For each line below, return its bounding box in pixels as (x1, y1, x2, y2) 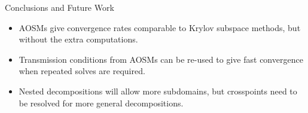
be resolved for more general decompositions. (19, 96, 184, 109)
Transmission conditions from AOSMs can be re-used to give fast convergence (19, 53, 303, 65)
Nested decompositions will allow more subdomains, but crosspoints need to (19, 84, 297, 97)
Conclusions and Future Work (5, 1, 114, 13)
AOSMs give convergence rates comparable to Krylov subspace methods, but (19, 21, 301, 33)
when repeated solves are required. (19, 65, 145, 77)
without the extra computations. (19, 33, 138, 45)
